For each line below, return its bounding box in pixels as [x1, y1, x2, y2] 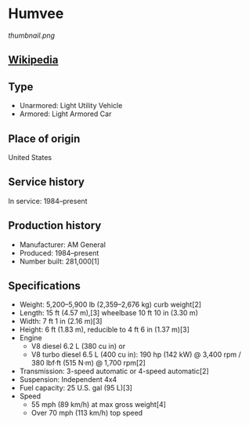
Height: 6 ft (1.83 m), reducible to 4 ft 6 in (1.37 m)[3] [19, 325, 190, 334]
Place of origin [8, 132, 81, 145]
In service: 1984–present [8, 196, 88, 205]
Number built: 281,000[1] [19, 256, 100, 266]
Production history [8, 219, 102, 232]
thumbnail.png [8, 31, 56, 40]
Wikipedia [8, 53, 59, 67]
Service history [8, 176, 85, 189]
